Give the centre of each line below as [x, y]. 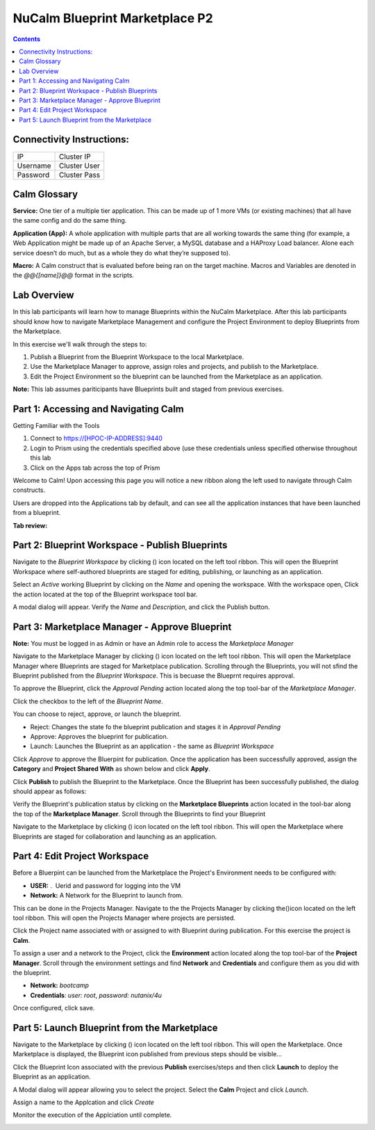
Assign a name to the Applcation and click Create [83, 1102]
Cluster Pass [80, 175]
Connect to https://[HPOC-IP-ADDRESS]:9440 [97, 438]
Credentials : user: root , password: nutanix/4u [96, 995]
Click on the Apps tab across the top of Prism [95, 468]
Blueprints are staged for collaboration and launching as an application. [115, 836]
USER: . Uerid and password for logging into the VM [105, 885]
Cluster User [80, 166]
